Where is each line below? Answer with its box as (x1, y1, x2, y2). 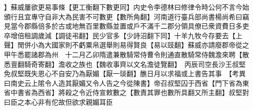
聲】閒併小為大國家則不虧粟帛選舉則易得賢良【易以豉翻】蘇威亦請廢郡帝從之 (4, 40, 249, 50)
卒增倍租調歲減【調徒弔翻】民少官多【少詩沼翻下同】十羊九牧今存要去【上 (4, 30, 242, 40)
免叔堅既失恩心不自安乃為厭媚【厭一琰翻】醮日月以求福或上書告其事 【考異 (4, 68, 246, 79)
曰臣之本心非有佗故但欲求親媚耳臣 (4, 96, 113, 107)
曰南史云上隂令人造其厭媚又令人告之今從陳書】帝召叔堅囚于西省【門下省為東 (4, 78, 249, 88)
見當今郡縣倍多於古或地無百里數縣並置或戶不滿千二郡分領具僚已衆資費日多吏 (4, 21, 249, 31)
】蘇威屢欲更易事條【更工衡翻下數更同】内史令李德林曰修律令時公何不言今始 (4, 2, 249, 12)
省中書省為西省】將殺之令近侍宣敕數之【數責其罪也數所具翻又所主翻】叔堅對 (4, 87, 249, 97)
